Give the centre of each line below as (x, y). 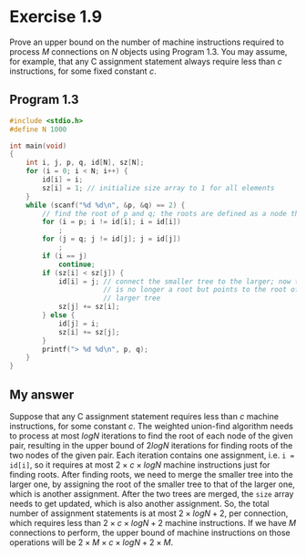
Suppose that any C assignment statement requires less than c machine (144, 416)
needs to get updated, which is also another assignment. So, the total (139, 503)
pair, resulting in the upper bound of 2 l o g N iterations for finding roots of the (151, 445)
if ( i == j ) (65, 256)
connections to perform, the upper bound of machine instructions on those (150, 532)
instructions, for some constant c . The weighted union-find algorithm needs (152, 426)
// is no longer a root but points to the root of (201, 290)
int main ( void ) (38, 146)
